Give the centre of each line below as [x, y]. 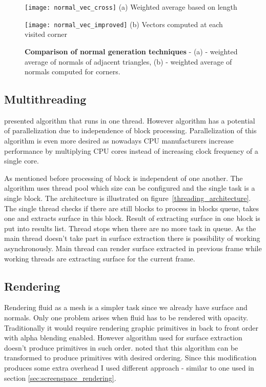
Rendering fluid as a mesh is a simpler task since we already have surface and [126, 307]
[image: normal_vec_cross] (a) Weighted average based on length [131, 7]
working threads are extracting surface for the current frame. [100, 258]
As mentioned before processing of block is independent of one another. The [124, 178]
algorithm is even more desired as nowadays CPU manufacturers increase [119, 141]
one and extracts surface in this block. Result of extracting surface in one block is [132, 218]
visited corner [46, 34]
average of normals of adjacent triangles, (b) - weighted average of [128, 61]
